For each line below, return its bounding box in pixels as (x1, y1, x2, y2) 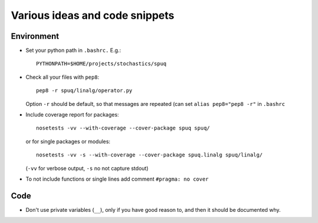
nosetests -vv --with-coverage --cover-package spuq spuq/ (36, 125, 210, 132)
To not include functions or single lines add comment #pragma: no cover (25, 175, 209, 182)
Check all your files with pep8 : (25, 74, 100, 81)
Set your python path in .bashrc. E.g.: (25, 47, 121, 54)
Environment (11, 31, 59, 41)
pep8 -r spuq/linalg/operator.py (36, 87, 132, 94)
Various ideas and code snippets (11, 9, 175, 22)
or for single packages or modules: (25, 138, 111, 145)
